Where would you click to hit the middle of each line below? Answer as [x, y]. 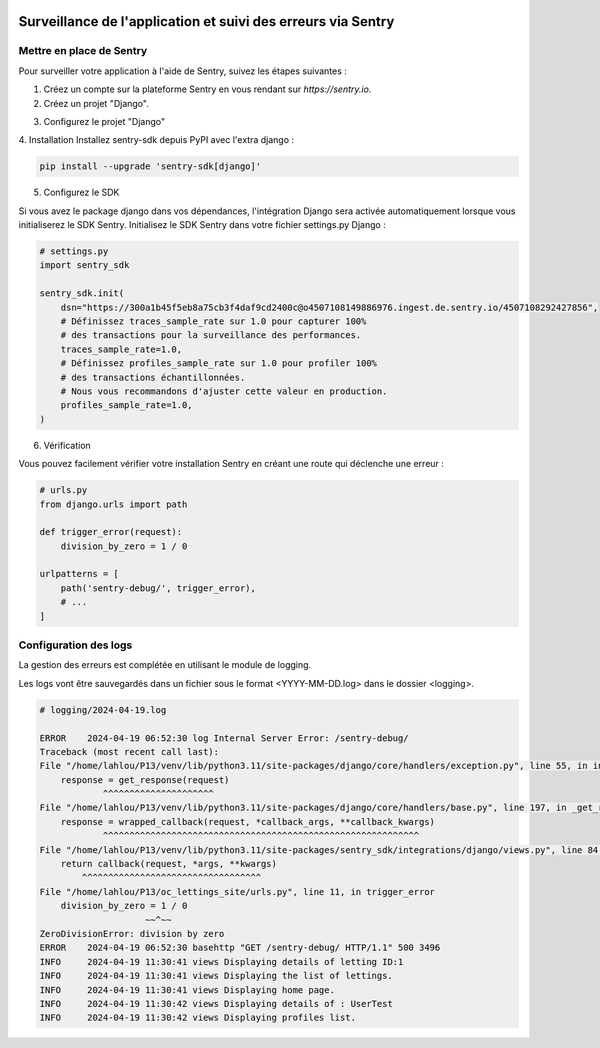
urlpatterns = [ [79, 574]
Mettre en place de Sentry [83, 51]
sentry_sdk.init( [82, 293]
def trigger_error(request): [111, 532]
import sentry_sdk [84, 265]
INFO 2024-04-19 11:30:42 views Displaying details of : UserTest [216, 1003]
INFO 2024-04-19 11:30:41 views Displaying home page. [187, 989]
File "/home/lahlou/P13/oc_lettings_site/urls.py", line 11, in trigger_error [237, 891]
